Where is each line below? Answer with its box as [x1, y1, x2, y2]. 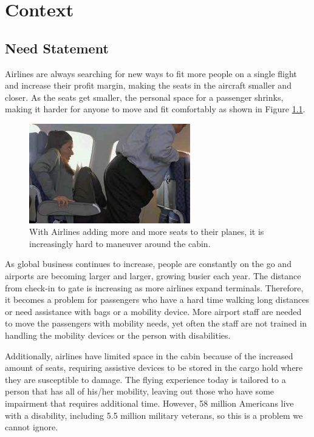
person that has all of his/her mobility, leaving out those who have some [5, 385, 275, 398]
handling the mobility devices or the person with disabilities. [5, 328, 231, 341]
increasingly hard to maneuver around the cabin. [29, 237, 211, 249]
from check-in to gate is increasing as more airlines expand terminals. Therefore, [5, 281, 304, 294]
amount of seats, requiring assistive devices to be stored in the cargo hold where [5, 361, 303, 374]
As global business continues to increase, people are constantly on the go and [5, 257, 292, 270]
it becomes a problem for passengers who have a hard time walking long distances [5, 293, 310, 306]
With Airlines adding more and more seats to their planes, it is [29, 225, 264, 238]
